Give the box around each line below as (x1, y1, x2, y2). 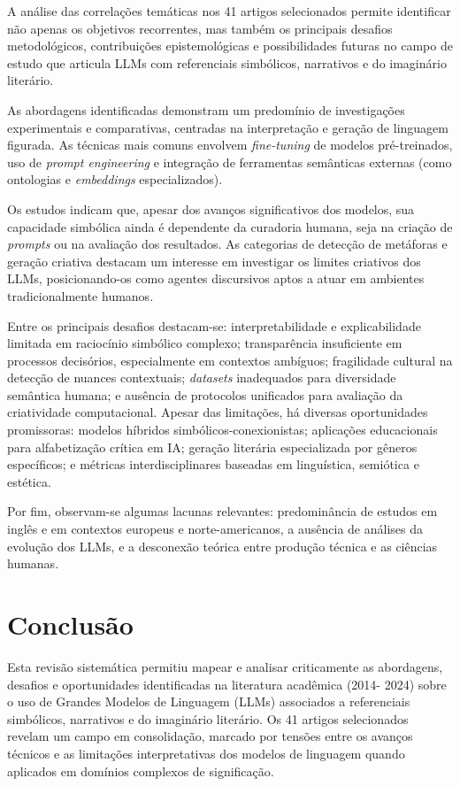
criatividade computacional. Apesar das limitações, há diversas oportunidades (7, 403, 428, 421)
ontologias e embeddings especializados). (7, 170, 223, 189)
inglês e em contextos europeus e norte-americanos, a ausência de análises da (7, 520, 423, 538)
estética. (7, 472, 51, 490)
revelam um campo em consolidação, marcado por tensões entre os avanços (7, 727, 413, 745)
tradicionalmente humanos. (7, 286, 154, 304)
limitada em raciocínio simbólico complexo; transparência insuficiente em (7, 334, 402, 352)
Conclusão (7, 606, 134, 642)
